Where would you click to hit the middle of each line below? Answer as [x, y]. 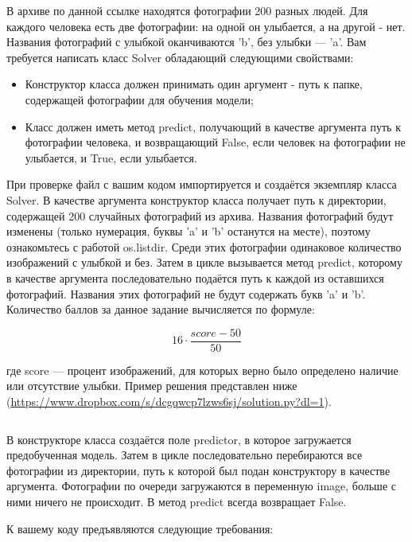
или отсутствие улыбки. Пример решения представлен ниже [152, 386]
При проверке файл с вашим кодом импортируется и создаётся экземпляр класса [202, 184]
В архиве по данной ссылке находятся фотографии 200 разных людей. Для [187, 10]
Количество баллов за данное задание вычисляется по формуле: [161, 309]
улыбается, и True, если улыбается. [111, 157]
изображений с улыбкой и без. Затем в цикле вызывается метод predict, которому [204, 262]
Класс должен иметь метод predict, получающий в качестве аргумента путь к [213, 126]
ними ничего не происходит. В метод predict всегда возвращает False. [177, 501]
